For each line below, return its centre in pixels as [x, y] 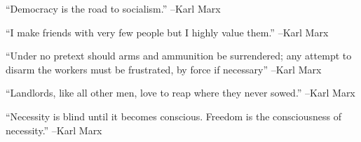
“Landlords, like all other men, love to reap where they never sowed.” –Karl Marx [180, 93]
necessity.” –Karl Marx [54, 130]
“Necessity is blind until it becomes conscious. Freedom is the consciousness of [173, 116]
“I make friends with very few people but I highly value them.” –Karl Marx [167, 32]
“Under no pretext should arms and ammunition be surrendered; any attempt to [179, 56]
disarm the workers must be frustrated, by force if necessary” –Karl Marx [164, 69]
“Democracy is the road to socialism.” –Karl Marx [113, 8]
